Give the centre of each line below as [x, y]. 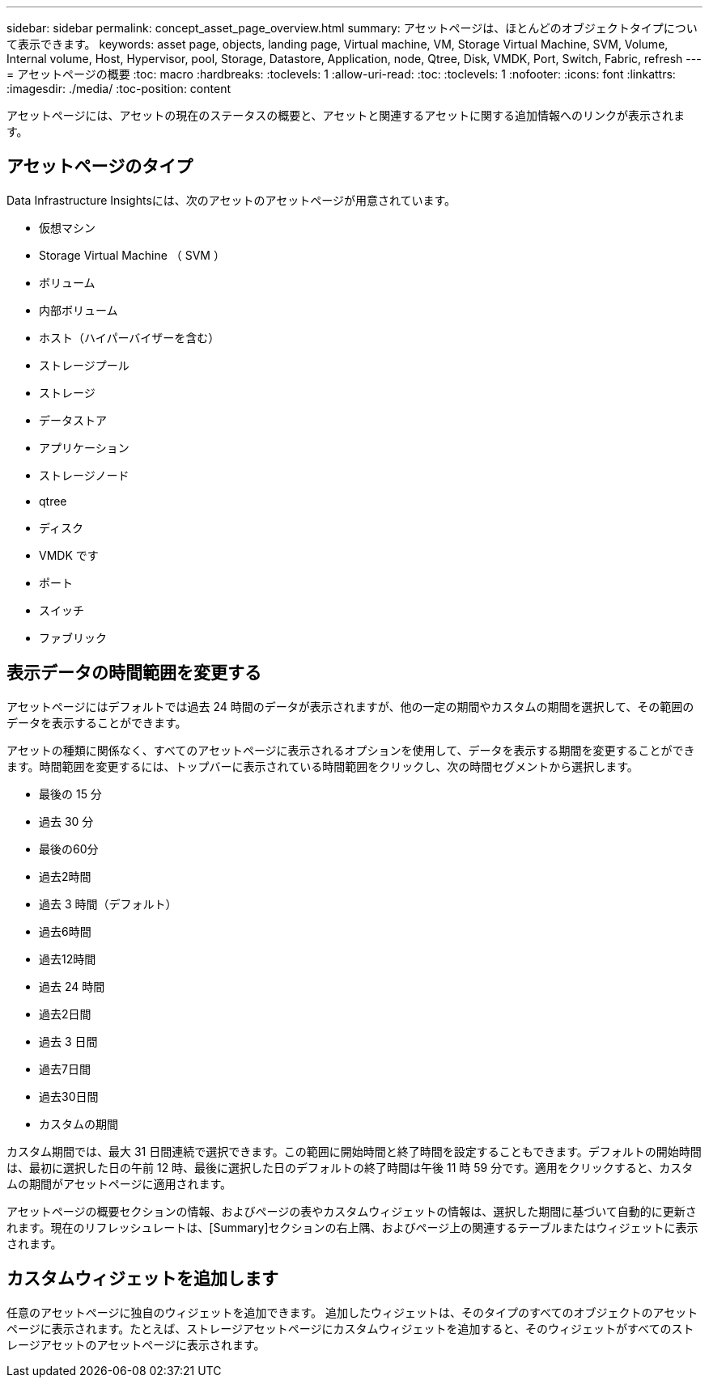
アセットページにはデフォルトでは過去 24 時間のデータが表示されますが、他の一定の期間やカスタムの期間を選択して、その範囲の [350, 706]
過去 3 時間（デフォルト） [108, 904]
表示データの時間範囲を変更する [134, 673]
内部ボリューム [79, 310]
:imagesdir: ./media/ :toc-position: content [119, 89]
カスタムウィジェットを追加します [142, 1279]
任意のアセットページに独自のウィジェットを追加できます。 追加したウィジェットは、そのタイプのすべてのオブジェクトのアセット [352, 1312]
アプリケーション [84, 447]
